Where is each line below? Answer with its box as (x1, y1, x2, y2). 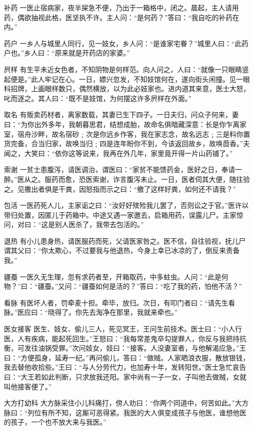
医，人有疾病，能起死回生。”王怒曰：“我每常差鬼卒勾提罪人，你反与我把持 (4, 333, 240, 343)
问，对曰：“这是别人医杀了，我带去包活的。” (4, 219, 144, 229)
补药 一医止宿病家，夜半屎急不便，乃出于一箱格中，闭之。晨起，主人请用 (4, 2, 239, 12)
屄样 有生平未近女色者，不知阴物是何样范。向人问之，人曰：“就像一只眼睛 (4, 64, 242, 74)
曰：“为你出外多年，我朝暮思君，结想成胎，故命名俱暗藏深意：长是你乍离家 (4, 119, 247, 129)
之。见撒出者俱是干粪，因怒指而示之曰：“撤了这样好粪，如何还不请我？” (4, 183, 236, 194)
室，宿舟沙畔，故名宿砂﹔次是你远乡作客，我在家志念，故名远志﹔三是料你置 (4, 128, 250, 139)
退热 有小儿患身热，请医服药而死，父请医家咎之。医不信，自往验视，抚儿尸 (4, 235, 246, 246)
